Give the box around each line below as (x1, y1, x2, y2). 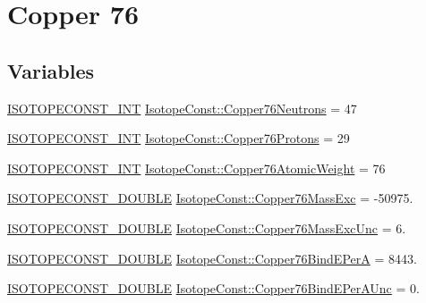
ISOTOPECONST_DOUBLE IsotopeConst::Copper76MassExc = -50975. (7, 189, 413, 207)
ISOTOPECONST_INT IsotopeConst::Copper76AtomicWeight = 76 (7, 158, 386, 177)
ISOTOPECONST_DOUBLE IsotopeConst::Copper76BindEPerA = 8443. (7, 248, 417, 267)
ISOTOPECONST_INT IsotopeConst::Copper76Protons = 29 (7, 129, 350, 147)
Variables (7, 56, 95, 84)
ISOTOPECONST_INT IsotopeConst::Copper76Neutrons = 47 (7, 98, 357, 117)
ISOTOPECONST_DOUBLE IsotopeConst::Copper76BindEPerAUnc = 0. (7, 279, 420, 298)
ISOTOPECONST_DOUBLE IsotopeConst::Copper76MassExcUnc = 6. (7, 218, 406, 237)
